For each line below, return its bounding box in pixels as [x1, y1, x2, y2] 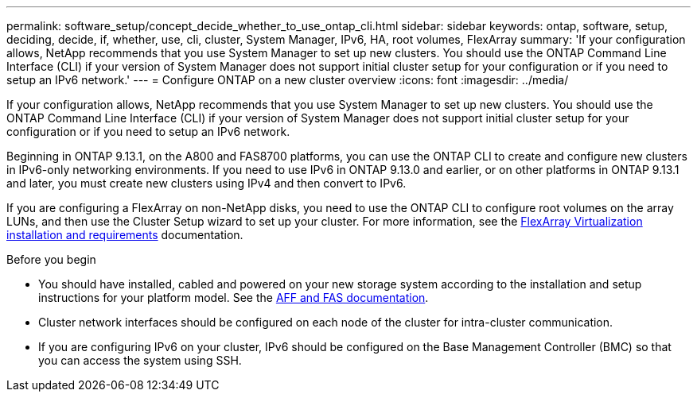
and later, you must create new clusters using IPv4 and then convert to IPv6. [6, 176, 407, 190]
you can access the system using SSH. [38, 354, 242, 367]
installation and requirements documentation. [6, 228, 243, 242]
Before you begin [6, 253, 96, 266]
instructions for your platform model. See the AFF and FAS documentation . [38, 291, 429, 304]
